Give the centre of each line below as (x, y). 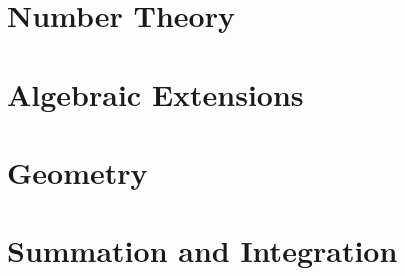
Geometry (77, 171)
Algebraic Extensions (155, 93)
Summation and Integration (202, 250)
